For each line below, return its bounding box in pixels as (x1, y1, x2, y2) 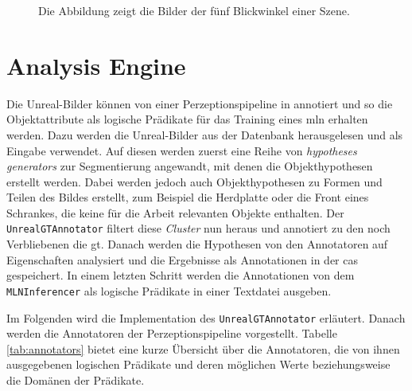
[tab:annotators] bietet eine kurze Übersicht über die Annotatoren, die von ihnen (6, 340, 400, 357)
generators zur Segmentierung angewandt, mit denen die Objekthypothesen (6, 158, 373, 174)
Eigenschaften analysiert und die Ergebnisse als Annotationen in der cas (6, 251, 358, 268)
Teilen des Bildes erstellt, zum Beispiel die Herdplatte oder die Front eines (6, 189, 369, 205)
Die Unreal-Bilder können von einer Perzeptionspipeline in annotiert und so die (6, 95, 393, 111)
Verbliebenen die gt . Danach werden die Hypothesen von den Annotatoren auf (6, 236, 388, 252)
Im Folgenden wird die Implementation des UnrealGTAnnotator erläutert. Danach (6, 309, 406, 326)
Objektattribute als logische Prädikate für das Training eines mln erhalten (6, 111, 368, 127)
